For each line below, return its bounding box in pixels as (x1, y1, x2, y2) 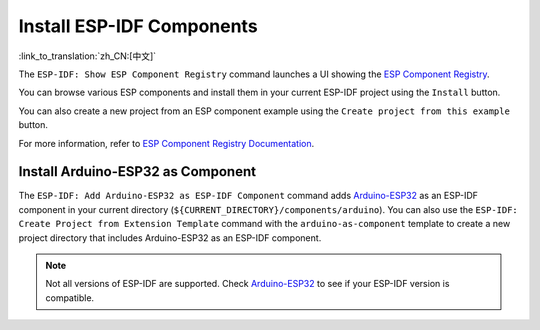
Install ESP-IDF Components (18, 15, 259, 37)
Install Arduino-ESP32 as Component (18, 163, 257, 180)
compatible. (45, 291, 95, 304)
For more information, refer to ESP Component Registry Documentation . (18, 137, 315, 149)
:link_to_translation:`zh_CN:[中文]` (18, 50, 157, 62)
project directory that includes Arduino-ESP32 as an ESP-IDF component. (18, 231, 322, 244)
